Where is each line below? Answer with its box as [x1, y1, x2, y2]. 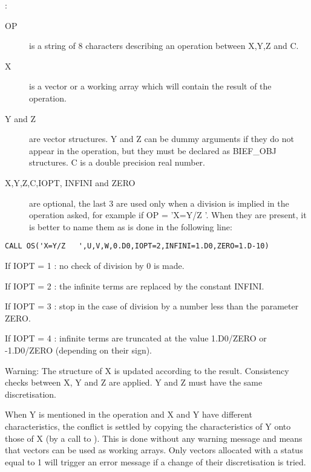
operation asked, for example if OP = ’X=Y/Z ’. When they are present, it [29, 209, 307, 221]
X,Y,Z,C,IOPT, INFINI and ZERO [5, 176, 136, 189]
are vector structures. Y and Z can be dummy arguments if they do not [29, 132, 294, 145]
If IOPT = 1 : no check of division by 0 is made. [5, 259, 185, 271]
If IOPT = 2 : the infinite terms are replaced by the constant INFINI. [5, 279, 264, 292]
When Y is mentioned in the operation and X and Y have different [5, 408, 252, 421]
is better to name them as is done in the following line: [29, 220, 232, 233]
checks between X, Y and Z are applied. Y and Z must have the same [5, 376, 263, 389]
